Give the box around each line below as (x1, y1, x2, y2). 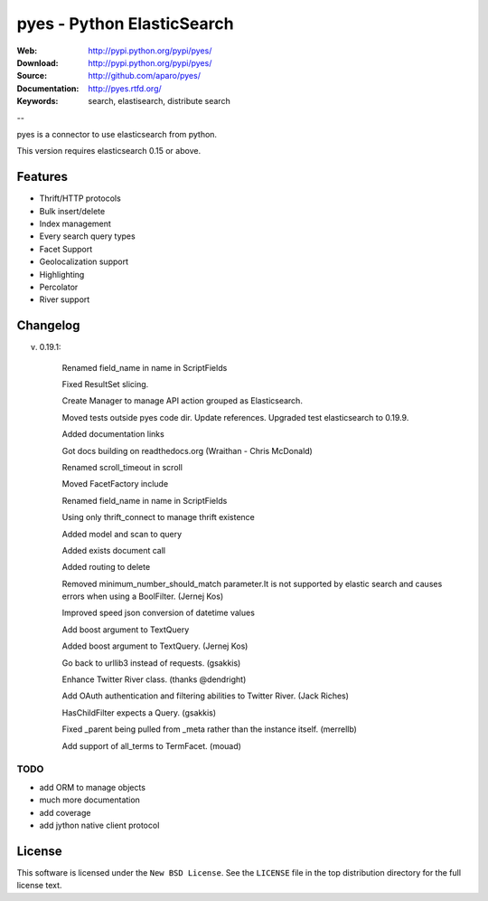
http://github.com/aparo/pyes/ (88, 71, 201, 81)
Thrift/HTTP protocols (39, 193, 121, 204)
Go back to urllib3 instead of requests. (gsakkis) (61, 657, 241, 669)
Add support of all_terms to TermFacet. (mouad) (61, 740, 241, 751)
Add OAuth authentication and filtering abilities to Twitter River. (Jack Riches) (61, 690, 350, 701)
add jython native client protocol (39, 820, 160, 830)
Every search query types (39, 231, 136, 242)
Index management (39, 218, 112, 229)
